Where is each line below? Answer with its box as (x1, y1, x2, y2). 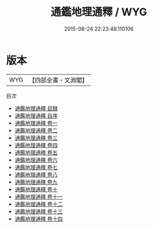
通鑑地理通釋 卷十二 (14, 200, 63, 207)
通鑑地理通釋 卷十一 (14, 193, 63, 200)
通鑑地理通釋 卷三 (14, 134, 58, 141)
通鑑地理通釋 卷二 (14, 127, 58, 134)
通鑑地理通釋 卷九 (14, 178, 58, 186)
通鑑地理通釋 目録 (14, 104, 58, 112)
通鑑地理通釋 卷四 (14, 141, 58, 148)
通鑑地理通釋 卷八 (14, 171, 58, 178)
